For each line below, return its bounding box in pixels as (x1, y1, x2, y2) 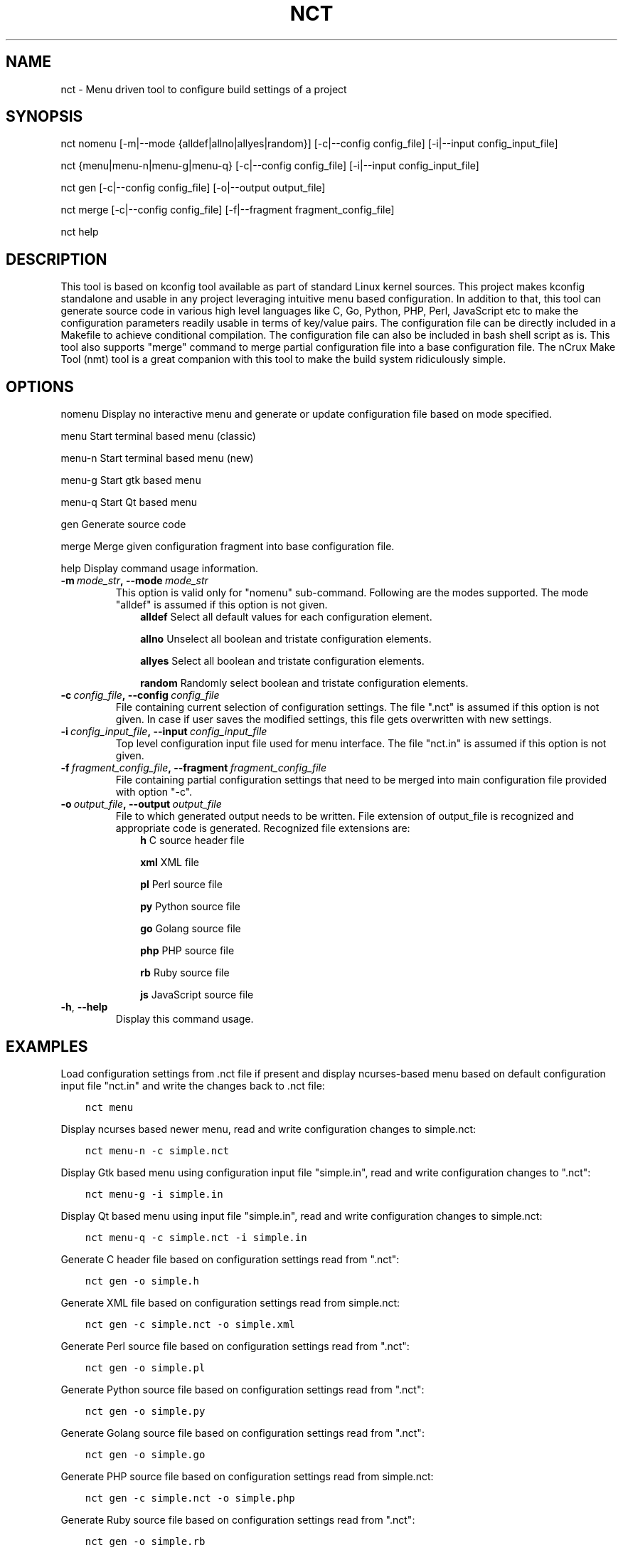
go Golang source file (140, 922, 241, 935)
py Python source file (140, 900, 240, 913)
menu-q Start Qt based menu (60, 496, 198, 509)
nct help (60, 226, 99, 238)
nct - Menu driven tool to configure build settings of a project (60, 83, 347, 95)
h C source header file (140, 834, 245, 847)
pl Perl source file (140, 878, 223, 891)
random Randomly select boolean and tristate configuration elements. (140, 677, 469, 690)
